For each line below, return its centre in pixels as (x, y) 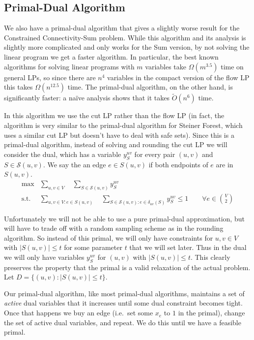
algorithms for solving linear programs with (69, 66)
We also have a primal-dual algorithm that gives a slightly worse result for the (122, 28)
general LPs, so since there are (50, 77)
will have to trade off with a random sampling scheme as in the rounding (114, 228)
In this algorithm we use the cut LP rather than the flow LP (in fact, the (114, 115)
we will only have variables (44, 257)
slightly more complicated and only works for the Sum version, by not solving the (127, 47)
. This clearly (210, 257)
